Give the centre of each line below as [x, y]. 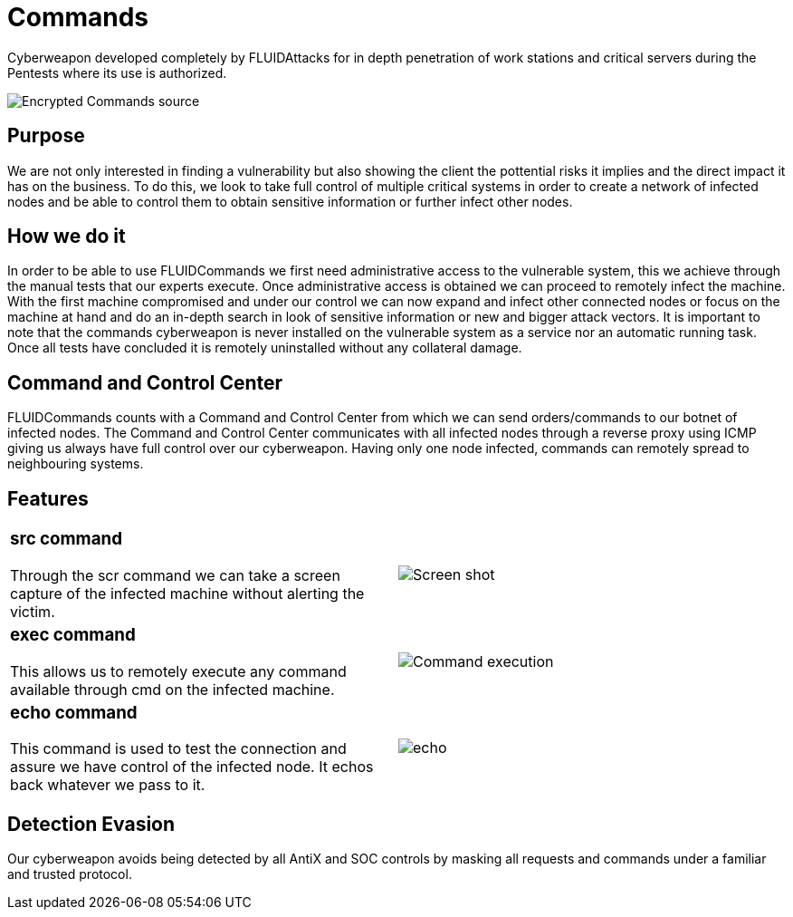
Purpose [46, 136]
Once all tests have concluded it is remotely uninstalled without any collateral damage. [265, 348]
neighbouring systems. [76, 464]
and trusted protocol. [70, 874]
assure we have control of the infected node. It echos [192, 767]
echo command [74, 712]
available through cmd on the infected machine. [172, 689]
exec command [73, 634]
